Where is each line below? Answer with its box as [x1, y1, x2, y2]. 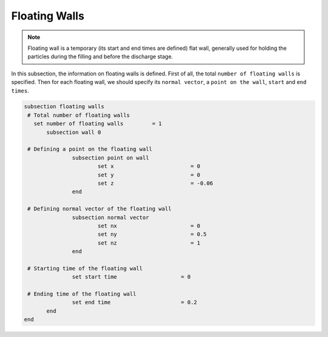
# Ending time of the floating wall [27, 291, 137, 297]
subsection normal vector [72, 214, 149, 221]
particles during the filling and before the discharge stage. [27, 53, 173, 60]
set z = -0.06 [97, 180, 213, 187]
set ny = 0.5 [97, 231, 207, 238]
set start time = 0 [72, 274, 191, 280]
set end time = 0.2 [72, 299, 197, 306]
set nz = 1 [97, 239, 200, 246]
